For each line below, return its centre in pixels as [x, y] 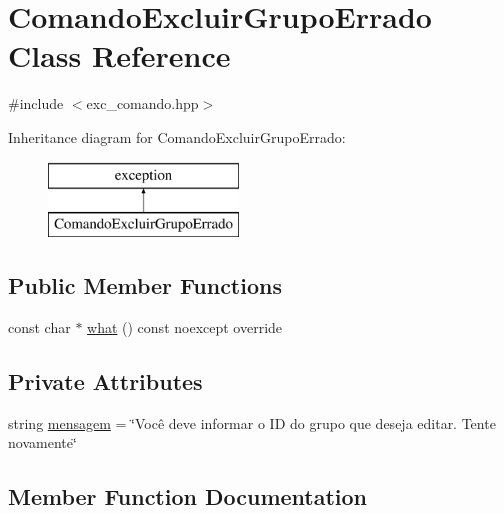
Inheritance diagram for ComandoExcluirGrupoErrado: [177, 136]
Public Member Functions [145, 285]
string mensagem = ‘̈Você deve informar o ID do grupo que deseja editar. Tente [252, 422]
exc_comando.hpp [142, 103]
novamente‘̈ [42, 442]
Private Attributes [105, 380]
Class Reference [119, 55]
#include [36, 103]
